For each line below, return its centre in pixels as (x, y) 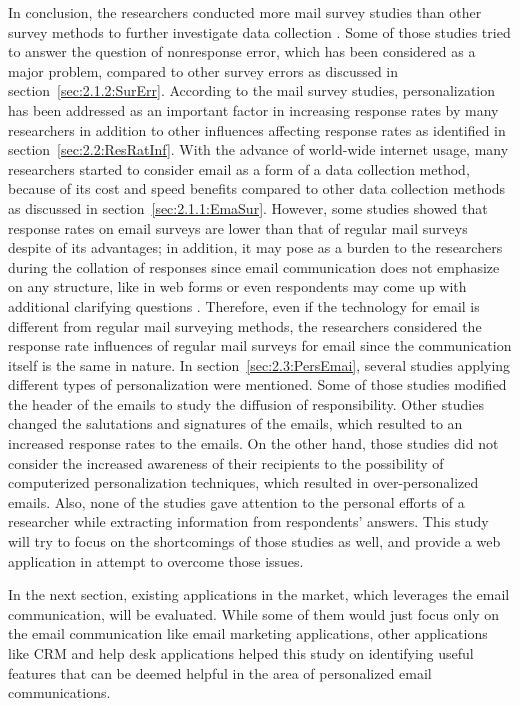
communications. (59, 692)
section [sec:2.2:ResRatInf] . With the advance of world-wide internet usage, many (258, 149)
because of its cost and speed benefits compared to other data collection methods (257, 188)
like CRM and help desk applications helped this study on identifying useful (241, 653)
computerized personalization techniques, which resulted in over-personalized (243, 482)
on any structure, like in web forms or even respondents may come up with (237, 286)
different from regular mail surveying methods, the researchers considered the (245, 325)
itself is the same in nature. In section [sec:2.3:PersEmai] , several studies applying (259, 364)
